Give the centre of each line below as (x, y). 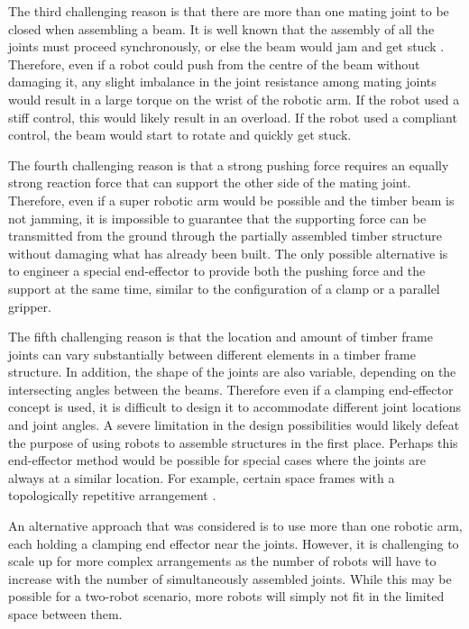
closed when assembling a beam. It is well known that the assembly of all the (221, 28)
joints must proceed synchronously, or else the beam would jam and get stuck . (226, 46)
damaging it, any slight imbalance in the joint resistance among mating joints (222, 82)
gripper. (30, 306)
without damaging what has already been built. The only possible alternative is (228, 253)
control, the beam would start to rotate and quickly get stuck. (180, 135)
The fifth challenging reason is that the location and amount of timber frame (221, 337)
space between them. (65, 614)
